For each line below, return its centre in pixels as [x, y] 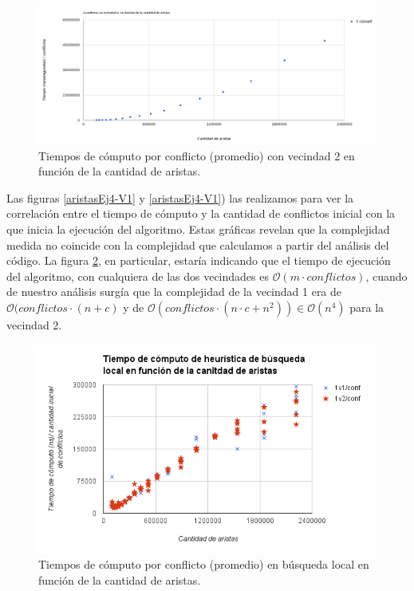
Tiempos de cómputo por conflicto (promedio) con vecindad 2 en [197, 155]
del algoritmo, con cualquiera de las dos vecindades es [138, 276]
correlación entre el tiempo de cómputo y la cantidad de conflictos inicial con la [201, 213]
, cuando [386, 276]
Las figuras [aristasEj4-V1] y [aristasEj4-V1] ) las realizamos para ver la [180, 197]
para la [367, 307]
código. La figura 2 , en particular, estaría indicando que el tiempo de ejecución [199, 260]
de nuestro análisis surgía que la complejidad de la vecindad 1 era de [174, 292]
